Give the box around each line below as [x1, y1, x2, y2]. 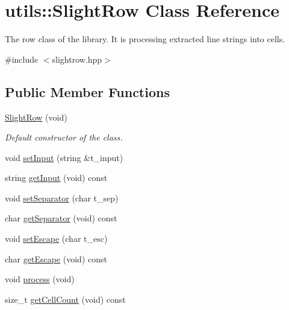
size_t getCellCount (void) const [5, 293, 126, 305]
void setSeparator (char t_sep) [5, 191, 119, 204]
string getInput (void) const [5, 171, 108, 184]
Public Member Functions [5, 82, 170, 101]
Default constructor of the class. [5, 131, 123, 144]
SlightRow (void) [5, 110, 67, 123]
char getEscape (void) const [5, 252, 107, 265]
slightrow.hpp [52, 52, 102, 65]
